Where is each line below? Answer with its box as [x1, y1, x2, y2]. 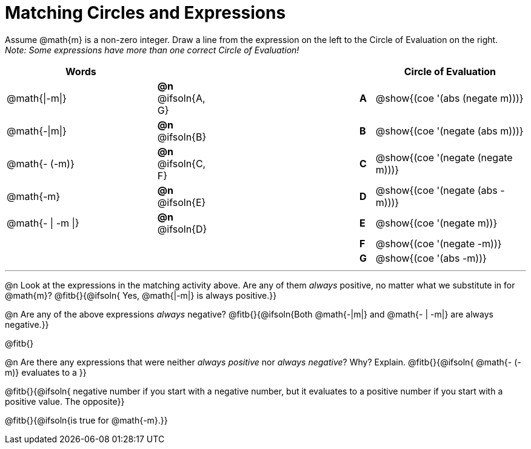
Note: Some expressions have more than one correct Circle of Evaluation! [5, 44, 299, 55]
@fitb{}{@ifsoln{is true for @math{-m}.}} [5, 414, 168, 425]
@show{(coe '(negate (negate [375, 151, 513, 164]
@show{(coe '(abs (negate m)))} [375, 91, 524, 104]
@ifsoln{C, [157, 157, 206, 170]
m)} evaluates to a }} [5, 367, 87, 377]
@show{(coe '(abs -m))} [375, 251, 487, 264]
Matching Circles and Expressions [5, 2, 286, 23]
